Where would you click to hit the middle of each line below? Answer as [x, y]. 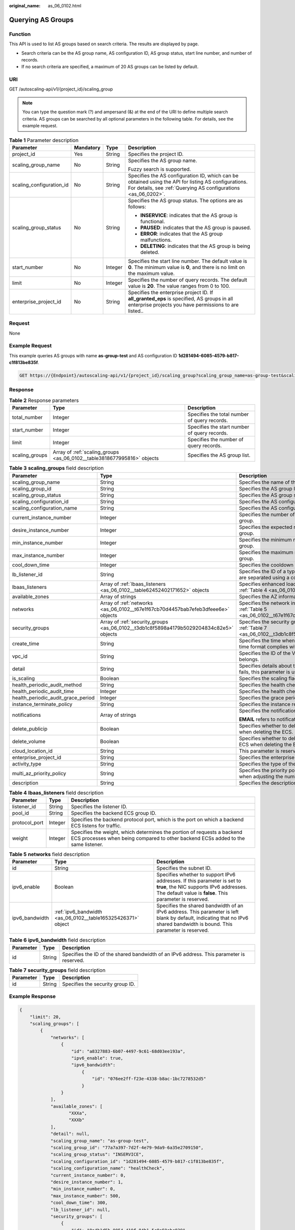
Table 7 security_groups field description [57, 970]
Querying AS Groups [41, 20]
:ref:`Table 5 [253, 609]
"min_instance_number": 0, [83, 1189]
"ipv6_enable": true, [97, 1058]
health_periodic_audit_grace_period [53, 698]
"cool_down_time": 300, [79, 1203]
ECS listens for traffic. [96, 826]
